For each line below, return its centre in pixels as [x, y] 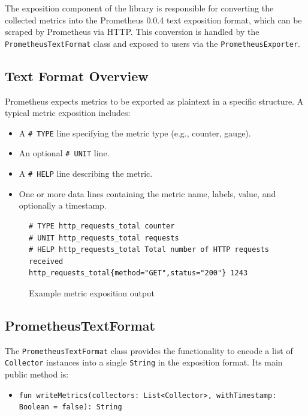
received [46, 261]
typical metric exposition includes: [68, 113]
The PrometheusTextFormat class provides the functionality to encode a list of [149, 350]
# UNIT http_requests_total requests [104, 238]
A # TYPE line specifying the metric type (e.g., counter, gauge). [135, 133]
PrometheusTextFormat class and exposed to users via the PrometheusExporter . [153, 43]
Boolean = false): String [70, 407]
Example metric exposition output [92, 292]
